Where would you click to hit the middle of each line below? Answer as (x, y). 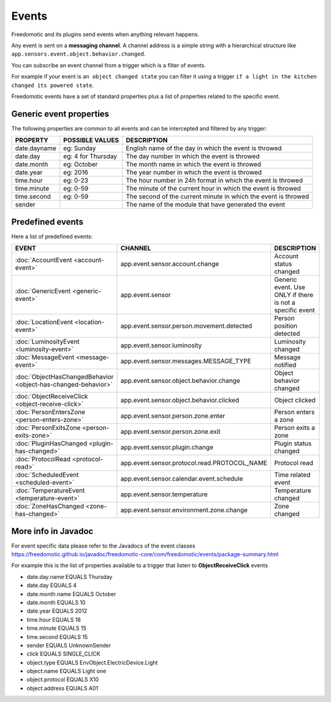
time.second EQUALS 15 (57, 636)
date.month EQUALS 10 (56, 602)
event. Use (290, 287)
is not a (284, 303)
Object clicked (295, 400)
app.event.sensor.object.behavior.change (180, 381)
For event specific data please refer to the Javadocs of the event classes (103, 546)
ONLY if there (294, 295)
